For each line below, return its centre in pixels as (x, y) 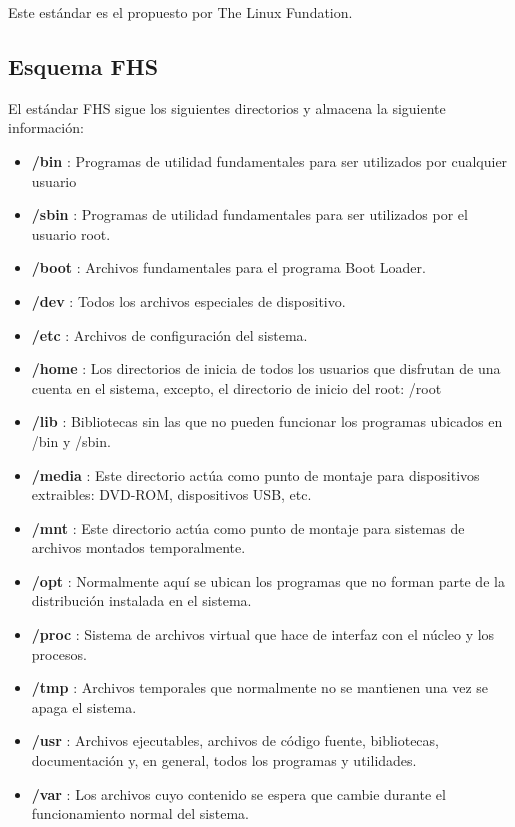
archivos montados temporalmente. (138, 547)
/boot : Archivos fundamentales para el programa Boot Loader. (228, 267)
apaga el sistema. (84, 706)
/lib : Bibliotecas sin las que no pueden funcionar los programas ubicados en (267, 421)
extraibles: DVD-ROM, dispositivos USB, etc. (171, 494)
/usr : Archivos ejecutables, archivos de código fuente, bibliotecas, (235, 740)
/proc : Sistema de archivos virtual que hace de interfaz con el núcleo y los (263, 634)
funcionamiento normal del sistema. (140, 813)
